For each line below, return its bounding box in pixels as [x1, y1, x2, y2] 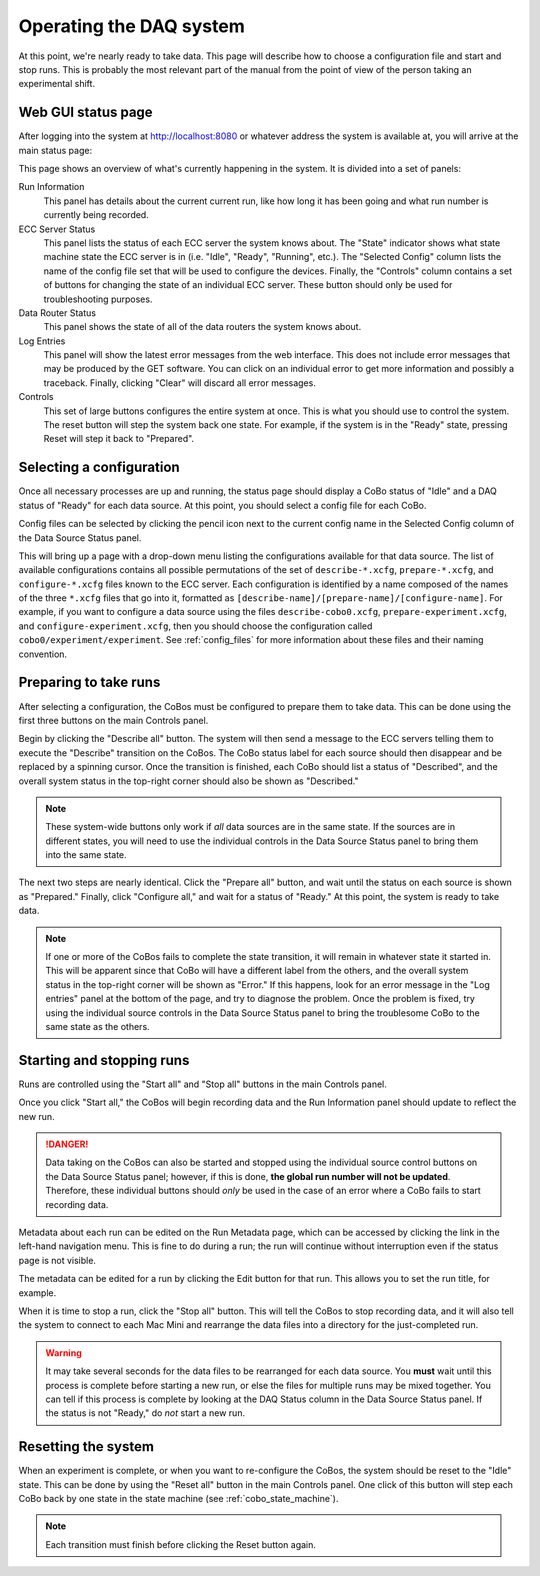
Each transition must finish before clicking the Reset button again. [45, 1538, 317, 1550]
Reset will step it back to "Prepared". [43, 433, 195, 445]
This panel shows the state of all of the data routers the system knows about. [43, 321, 362, 333]
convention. [18, 648, 68, 660]
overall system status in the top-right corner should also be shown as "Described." [18, 775, 359, 787]
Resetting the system [18, 1438, 155, 1455]
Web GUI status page [18, 104, 154, 121]
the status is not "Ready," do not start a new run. [45, 1407, 245, 1419]
